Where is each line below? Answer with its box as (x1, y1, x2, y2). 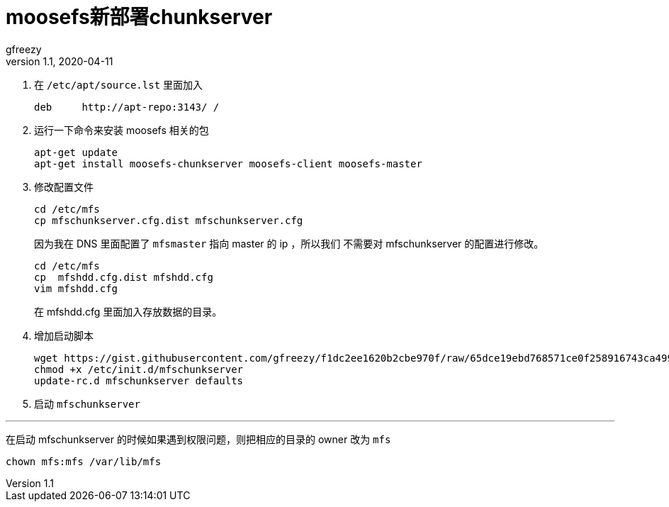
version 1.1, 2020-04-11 (6, 55, 113, 67)
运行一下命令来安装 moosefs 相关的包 (34, 123, 209, 136)
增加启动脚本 (34, 329, 94, 342)
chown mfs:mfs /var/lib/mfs (6, 455, 162, 467)
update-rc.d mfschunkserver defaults (34, 374, 244, 386)
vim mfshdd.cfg (34, 282, 118, 294)
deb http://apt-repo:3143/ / (34, 101, 220, 113)
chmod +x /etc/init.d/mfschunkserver (34, 363, 244, 375)
